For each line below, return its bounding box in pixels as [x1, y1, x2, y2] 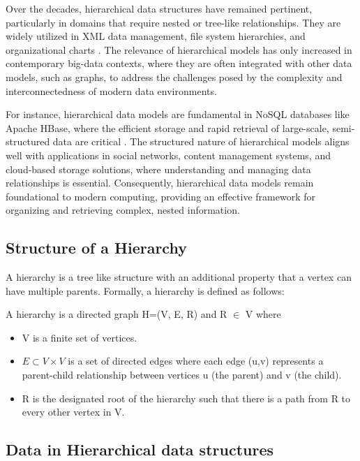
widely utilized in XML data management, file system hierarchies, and [6, 29, 306, 43]
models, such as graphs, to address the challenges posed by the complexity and [6, 69, 343, 84]
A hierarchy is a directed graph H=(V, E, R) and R [6, 307, 227, 321]
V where [245, 307, 281, 321]
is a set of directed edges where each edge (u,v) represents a [68, 353, 324, 368]
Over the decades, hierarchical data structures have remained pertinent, [6, 1, 313, 15]
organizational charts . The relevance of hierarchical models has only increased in [6, 42, 352, 57]
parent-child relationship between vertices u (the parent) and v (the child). [22, 367, 342, 382]
